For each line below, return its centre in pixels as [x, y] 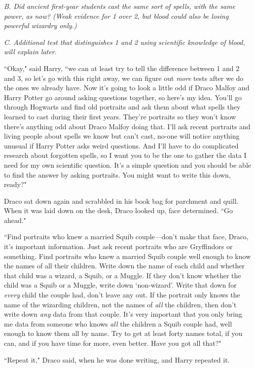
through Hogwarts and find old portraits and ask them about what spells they [122, 107]
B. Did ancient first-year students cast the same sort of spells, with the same [120, 6]
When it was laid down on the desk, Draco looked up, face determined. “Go [119, 210]
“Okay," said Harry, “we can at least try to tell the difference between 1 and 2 [122, 68]
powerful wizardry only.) [40, 25]
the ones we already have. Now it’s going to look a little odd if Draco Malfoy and [127, 88]
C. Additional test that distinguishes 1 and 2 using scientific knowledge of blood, [125, 42]
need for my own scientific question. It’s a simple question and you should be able [127, 165]
